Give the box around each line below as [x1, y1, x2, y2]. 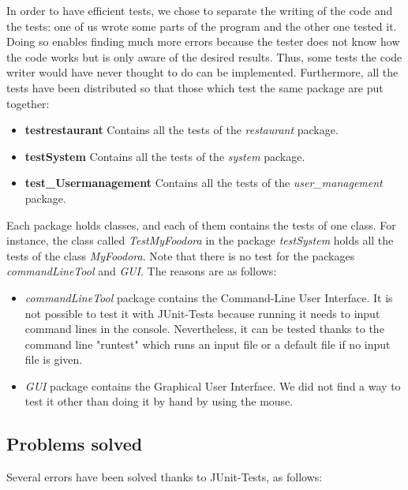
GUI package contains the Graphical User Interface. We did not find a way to [24, 377, 401, 394]
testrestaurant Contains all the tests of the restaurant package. [24, 122, 339, 138]
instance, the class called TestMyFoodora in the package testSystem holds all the [6, 232, 394, 249]
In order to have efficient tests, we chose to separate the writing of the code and [6, 2, 393, 18]
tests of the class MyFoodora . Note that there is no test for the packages [6, 247, 355, 264]
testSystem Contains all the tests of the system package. [24, 148, 305, 164]
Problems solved [6, 432, 143, 456]
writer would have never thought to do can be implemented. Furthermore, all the [6, 64, 399, 80]
